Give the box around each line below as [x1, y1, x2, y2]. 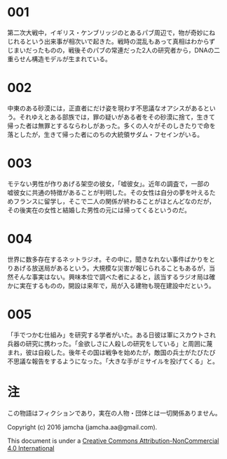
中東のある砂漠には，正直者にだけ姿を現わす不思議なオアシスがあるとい [7, 103, 216, 112]
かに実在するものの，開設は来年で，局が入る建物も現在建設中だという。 [7, 281, 215, 290]
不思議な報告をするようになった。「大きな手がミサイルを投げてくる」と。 [7, 356, 219, 366]
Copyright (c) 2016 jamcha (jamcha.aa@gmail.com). [7, 422, 158, 431]
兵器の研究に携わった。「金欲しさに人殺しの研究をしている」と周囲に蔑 [7, 339, 213, 348]
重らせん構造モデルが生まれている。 [7, 54, 112, 63]
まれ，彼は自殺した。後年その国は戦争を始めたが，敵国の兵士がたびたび [7, 348, 216, 356]
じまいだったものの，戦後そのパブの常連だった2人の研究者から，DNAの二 [7, 46, 221, 54]
